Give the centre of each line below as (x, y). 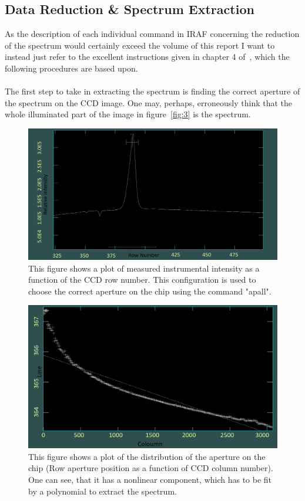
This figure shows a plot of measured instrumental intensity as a (144, 268)
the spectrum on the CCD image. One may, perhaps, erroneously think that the (149, 102)
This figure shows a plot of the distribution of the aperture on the (147, 456)
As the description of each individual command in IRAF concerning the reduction (152, 34)
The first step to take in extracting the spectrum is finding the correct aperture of (152, 91)
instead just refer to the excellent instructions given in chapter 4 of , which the (147, 57)
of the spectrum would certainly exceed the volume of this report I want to (140, 45)
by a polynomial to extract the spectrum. (103, 491)
